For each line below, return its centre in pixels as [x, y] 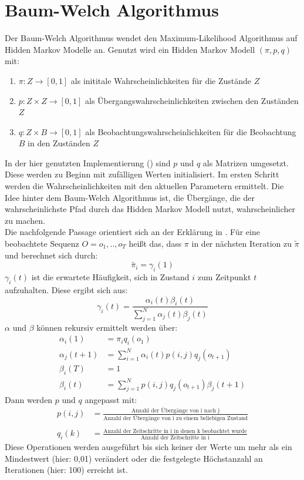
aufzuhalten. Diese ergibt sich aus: [66, 290]
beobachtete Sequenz [42, 244]
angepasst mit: [111, 399]
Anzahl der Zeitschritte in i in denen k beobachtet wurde [175, 431]
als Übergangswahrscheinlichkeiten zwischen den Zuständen [192, 100]
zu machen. [25, 220]
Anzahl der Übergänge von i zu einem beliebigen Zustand [175, 418]
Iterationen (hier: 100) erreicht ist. [66, 470]
